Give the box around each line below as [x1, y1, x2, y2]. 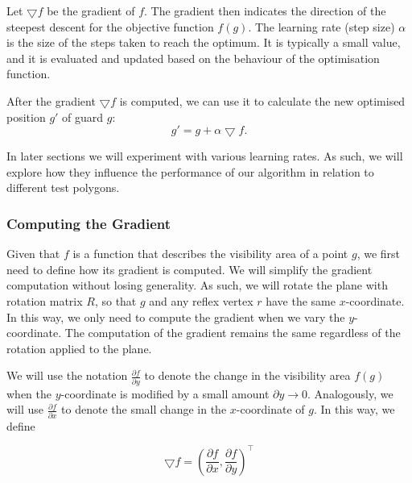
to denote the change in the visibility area [144, 367, 351, 384]
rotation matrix [6, 292, 83, 309]
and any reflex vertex [149, 292, 253, 309]
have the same [266, 292, 336, 309]
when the [6, 385, 51, 402]
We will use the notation [6, 367, 128, 384]
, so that [94, 292, 137, 309]
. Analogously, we [307, 385, 393, 402]
